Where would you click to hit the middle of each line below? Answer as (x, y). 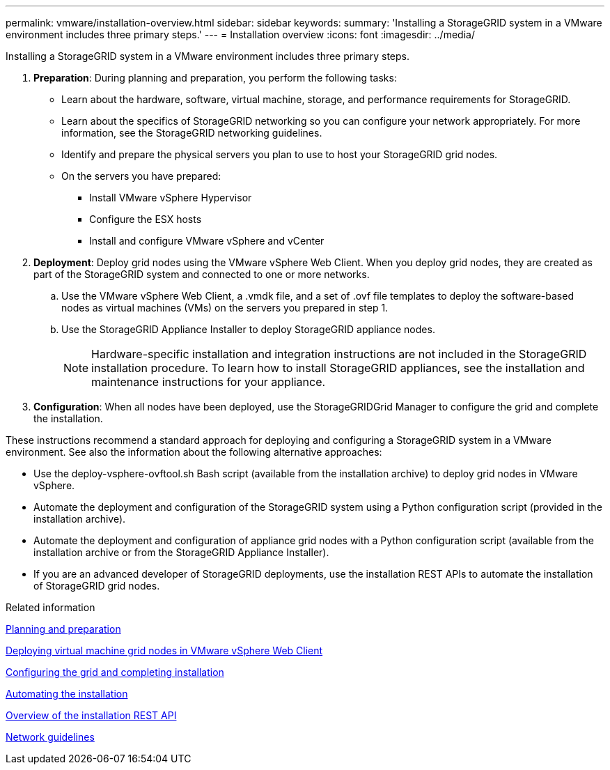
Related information (50, 607)
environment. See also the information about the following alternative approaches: (194, 452)
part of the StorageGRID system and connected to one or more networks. (202, 274)
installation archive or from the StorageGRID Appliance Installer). (181, 552)
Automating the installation (67, 694)
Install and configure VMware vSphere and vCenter (207, 241)
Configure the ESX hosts (146, 219)
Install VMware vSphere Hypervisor (171, 198)
